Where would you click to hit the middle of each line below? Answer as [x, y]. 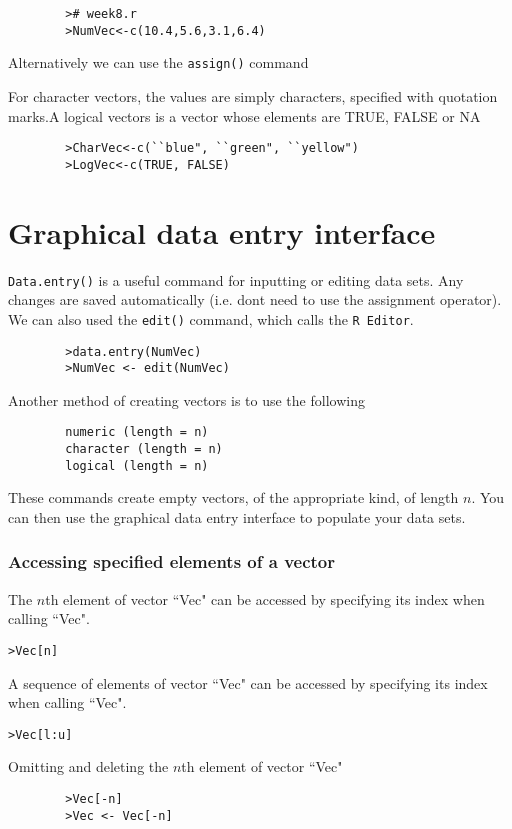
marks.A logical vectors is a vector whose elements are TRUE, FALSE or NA [244, 115]
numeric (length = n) [137, 432]
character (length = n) [144, 449]
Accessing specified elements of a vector [172, 561]
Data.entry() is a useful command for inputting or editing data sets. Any [236, 279]
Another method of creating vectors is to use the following [186, 399]
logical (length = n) [137, 465]
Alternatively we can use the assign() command [158, 62]
